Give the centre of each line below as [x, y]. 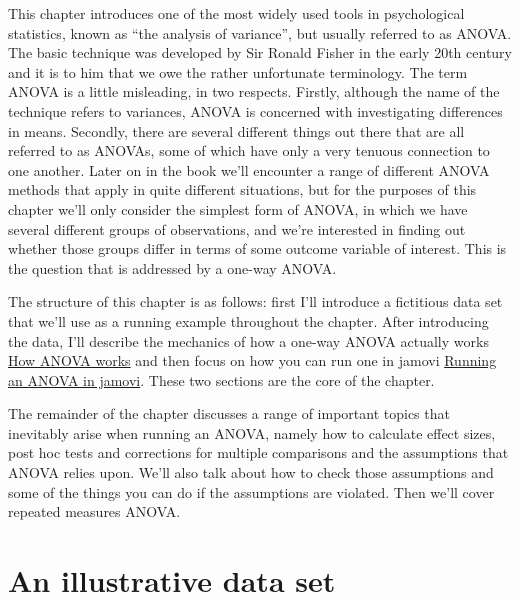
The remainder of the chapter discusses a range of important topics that [229, 413]
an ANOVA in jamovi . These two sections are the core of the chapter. [221, 379]
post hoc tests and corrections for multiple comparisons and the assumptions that [258, 452]
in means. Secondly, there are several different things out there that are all [236, 130]
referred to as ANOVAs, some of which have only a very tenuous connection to [249, 150]
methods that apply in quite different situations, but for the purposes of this [242, 189]
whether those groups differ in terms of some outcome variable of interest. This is [257, 248]
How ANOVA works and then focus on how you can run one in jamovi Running [252, 360]
